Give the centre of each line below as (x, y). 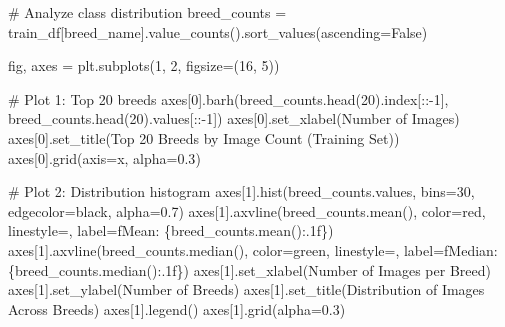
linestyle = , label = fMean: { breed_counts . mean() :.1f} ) (171, 230)
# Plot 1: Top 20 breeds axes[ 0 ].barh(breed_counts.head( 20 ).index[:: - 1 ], (228, 98)
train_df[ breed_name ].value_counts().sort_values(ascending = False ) (218, 31)
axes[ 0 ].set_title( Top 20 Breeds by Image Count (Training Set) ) (204, 137)
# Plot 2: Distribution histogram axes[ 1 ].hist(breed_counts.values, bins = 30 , (241, 191)
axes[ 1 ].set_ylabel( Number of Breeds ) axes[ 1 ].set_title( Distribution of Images (246, 289)
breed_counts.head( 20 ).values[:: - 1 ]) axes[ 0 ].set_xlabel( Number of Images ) (234, 118)
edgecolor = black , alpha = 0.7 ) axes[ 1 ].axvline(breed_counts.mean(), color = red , (247, 210)
